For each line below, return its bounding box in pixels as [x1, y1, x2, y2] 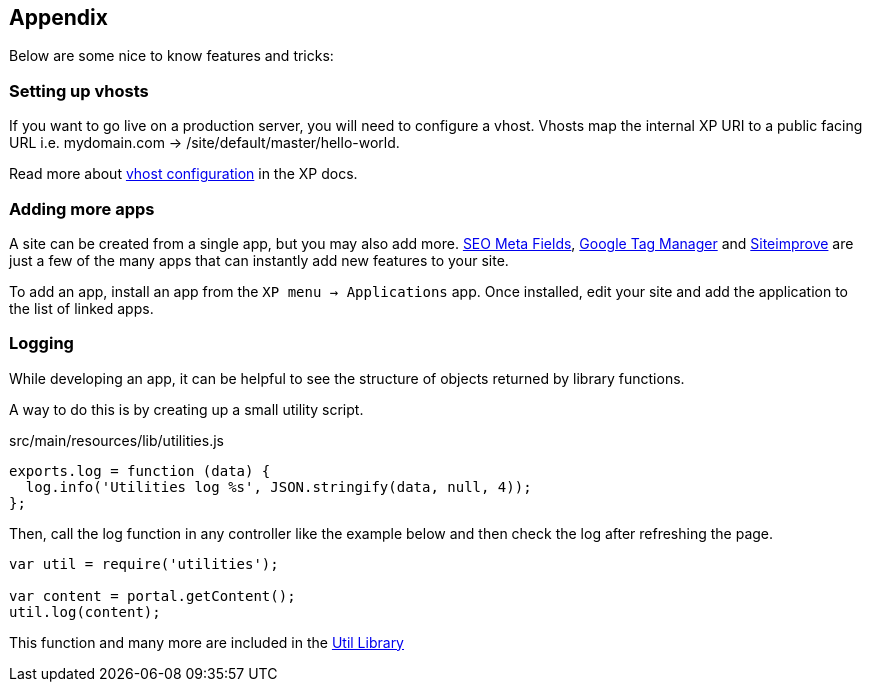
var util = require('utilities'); [9, 555, 279, 572]
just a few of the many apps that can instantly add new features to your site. [9, 251, 509, 269]
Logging [9, 333, 74, 354]
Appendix [9, 5, 108, 30]
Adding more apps [9, 198, 155, 219]
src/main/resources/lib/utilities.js [9, 431, 224, 449]
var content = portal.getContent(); [9, 587, 296, 604]
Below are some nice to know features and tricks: [9, 47, 334, 65]
